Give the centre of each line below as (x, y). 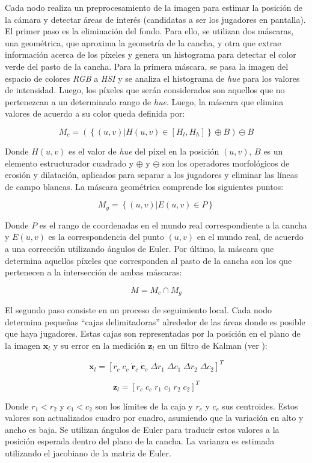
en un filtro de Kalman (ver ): (212, 345)
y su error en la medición (99, 345)
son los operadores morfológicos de (226, 163)
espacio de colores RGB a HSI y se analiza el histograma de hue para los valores (152, 78)
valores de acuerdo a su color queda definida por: (95, 113)
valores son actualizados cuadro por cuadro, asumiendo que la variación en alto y (154, 418)
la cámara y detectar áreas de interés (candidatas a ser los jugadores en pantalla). (155, 19)
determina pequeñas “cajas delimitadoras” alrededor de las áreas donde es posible (155, 321)
